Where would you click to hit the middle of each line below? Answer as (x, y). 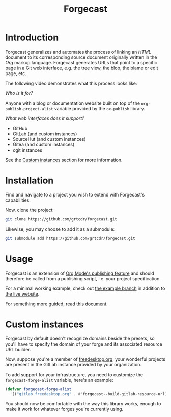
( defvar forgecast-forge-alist (38, 389)
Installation (30, 180)
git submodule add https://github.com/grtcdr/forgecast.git (70, 238)
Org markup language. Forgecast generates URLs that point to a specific (81, 62)
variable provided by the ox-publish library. (99, 108)
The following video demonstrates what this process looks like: (71, 83)
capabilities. (18, 200)
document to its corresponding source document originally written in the (81, 57)
